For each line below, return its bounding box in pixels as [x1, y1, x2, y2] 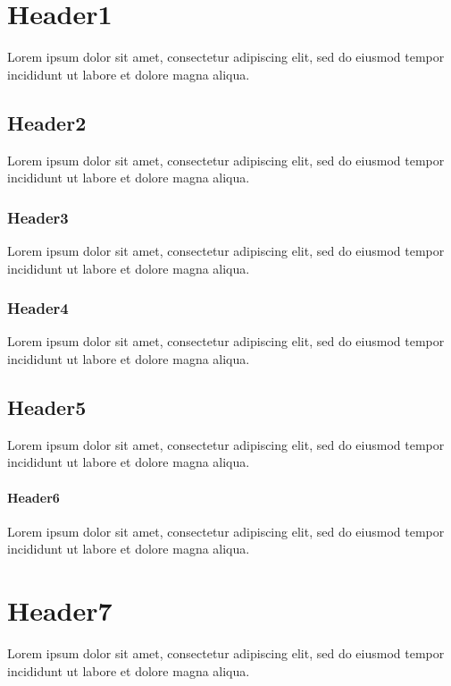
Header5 [7, 393, 87, 420]
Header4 [7, 297, 69, 319]
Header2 [7, 108, 87, 136]
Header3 [7, 206, 69, 228]
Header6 [7, 487, 60, 506]
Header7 [7, 592, 113, 629]
